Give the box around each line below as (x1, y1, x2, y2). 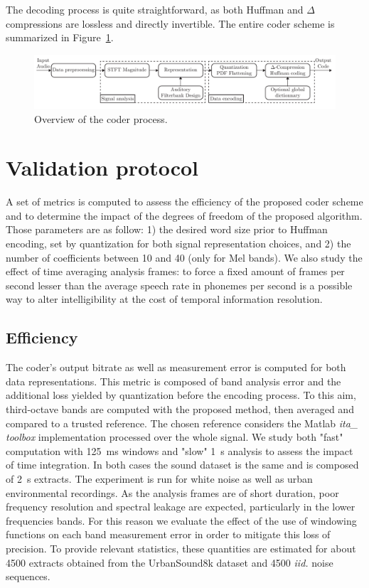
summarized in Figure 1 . (6, 30, 114, 45)
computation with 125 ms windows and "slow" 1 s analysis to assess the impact (6, 443, 353, 458)
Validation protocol (6, 153, 198, 182)
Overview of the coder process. (34, 111, 168, 126)
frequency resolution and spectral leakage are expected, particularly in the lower (6, 499, 355, 514)
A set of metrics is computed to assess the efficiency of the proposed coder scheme (6, 194, 363, 209)
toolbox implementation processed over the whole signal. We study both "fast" (6, 429, 343, 444)
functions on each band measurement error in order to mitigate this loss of (6, 527, 331, 542)
